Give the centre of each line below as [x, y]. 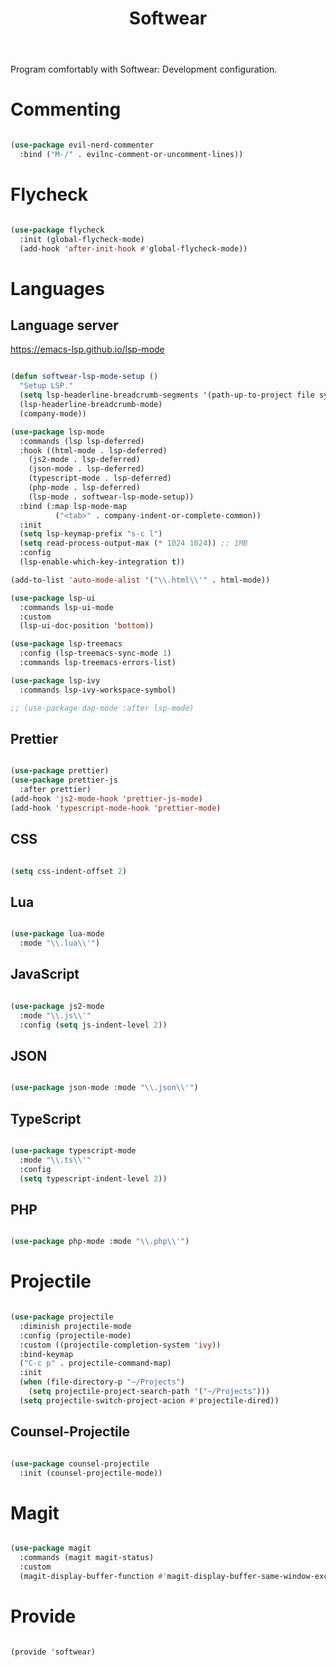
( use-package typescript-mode [73, 1150]
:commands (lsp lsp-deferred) [82, 441]
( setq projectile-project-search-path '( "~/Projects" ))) [149, 1392]
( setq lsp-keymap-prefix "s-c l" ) [91, 534]
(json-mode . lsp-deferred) [86, 469]
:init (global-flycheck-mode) [82, 239]
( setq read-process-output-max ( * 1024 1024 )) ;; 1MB [133, 543]
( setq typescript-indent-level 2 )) [93, 1178]
